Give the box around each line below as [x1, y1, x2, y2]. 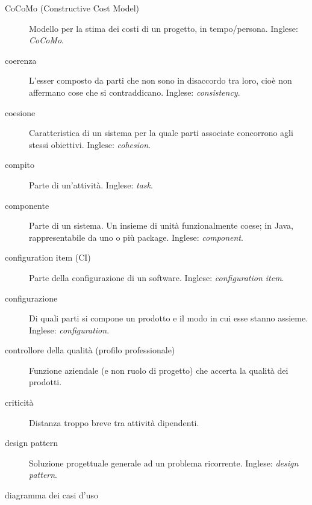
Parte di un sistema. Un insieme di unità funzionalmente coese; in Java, [29, 219, 293, 232]
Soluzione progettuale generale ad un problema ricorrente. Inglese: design [29, 456, 299, 469]
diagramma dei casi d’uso [5, 489, 98, 501]
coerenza [5, 54, 37, 66]
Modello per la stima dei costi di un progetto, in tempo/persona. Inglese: [29, 22, 298, 34]
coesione [5, 106, 36, 119]
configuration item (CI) [5, 251, 91, 264]
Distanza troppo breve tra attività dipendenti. [29, 416, 199, 429]
